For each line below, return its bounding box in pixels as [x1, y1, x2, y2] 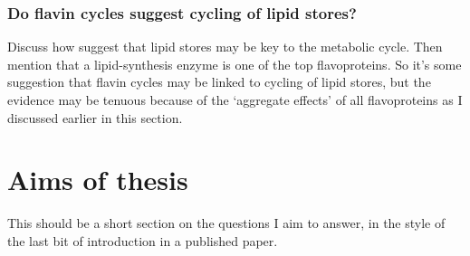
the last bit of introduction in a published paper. [7, 231, 278, 250]
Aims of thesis [7, 161, 188, 198]
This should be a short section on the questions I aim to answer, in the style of [7, 213, 446, 232]
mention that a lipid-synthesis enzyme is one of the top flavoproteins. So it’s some [7, 54, 462, 73]
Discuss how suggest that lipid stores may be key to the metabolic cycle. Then [7, 37, 443, 56]
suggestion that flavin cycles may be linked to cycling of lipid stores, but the [7, 72, 431, 91]
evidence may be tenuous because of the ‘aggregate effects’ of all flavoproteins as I [7, 90, 463, 109]
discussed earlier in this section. [7, 108, 183, 127]
